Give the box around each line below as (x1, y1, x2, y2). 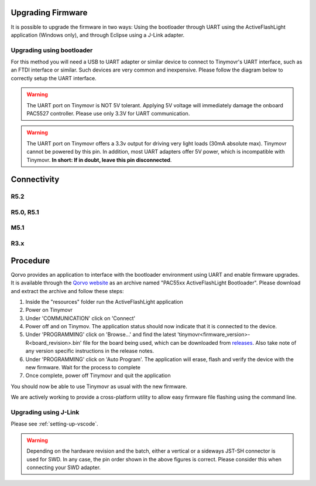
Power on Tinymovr (25, 307, 73, 314)
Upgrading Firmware (11, 8, 88, 18)
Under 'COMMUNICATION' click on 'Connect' (25, 314, 136, 322)
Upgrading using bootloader (11, 46, 93, 54)
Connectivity (11, 175, 60, 185)
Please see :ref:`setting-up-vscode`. (11, 420, 99, 427)
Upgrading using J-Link (11, 408, 80, 416)
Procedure (11, 256, 50, 266)
